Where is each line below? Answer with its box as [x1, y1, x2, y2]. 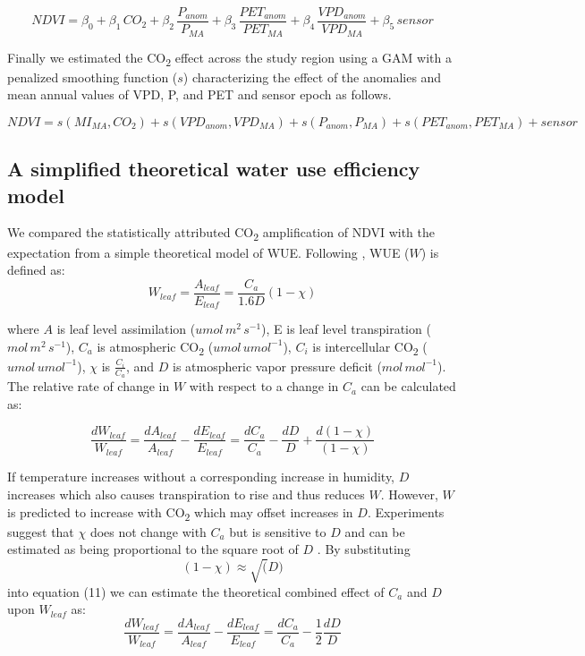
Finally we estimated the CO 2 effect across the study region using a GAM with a [7, 47, 452, 69]
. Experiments [367, 502, 445, 521]
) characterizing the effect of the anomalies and [182, 67, 442, 86]
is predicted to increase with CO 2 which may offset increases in [7, 502, 353, 524]
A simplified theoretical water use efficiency [7, 155, 420, 183]
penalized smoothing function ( [7, 67, 178, 86]
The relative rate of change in [7, 377, 170, 396]
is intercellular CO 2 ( [312, 337, 428, 358]
